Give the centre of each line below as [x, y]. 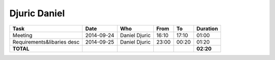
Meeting [22, 35]
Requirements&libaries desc [46, 42]
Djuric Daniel [37, 13]
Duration [207, 28]
